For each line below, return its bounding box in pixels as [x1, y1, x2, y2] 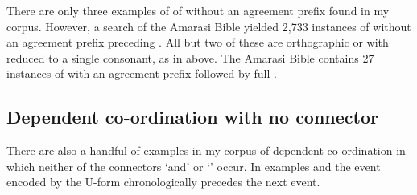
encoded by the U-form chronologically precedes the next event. [6, 173, 320, 190]
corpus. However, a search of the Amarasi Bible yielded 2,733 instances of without [6, 18, 411, 35]
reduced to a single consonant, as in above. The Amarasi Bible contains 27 [6, 49, 374, 66]
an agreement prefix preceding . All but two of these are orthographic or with [6, 34, 389, 51]
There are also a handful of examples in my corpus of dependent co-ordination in [6, 142, 406, 159]
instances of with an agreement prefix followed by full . [6, 65, 277, 82]
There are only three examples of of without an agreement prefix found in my [6, 2, 390, 18]
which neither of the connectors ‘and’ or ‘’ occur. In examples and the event [6, 157, 381, 174]
